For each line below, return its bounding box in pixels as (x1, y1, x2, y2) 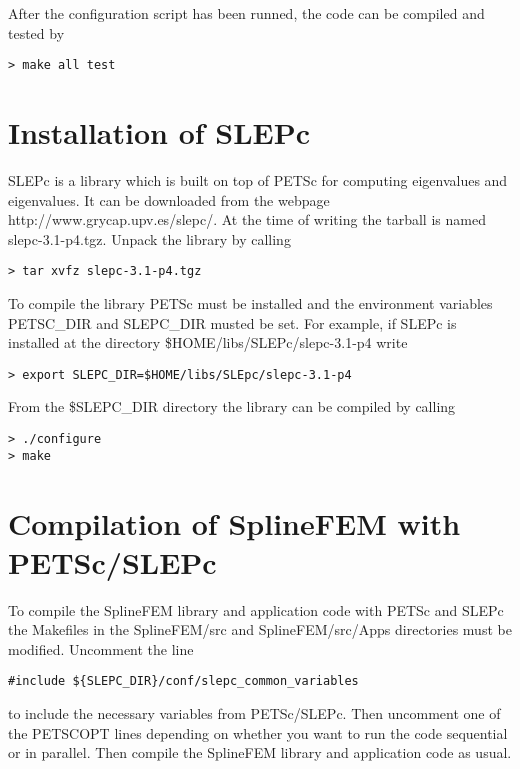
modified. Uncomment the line (8, 638, 194, 659)
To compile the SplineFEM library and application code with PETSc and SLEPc (8, 599, 504, 620)
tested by (8, 22, 65, 43)
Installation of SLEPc (8, 112, 311, 153)
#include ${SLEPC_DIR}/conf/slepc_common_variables (8, 674, 359, 689)
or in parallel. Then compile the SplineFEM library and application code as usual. (8, 742, 512, 763)
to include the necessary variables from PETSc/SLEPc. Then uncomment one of (8, 703, 501, 724)
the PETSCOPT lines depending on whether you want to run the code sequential (8, 722, 508, 743)
